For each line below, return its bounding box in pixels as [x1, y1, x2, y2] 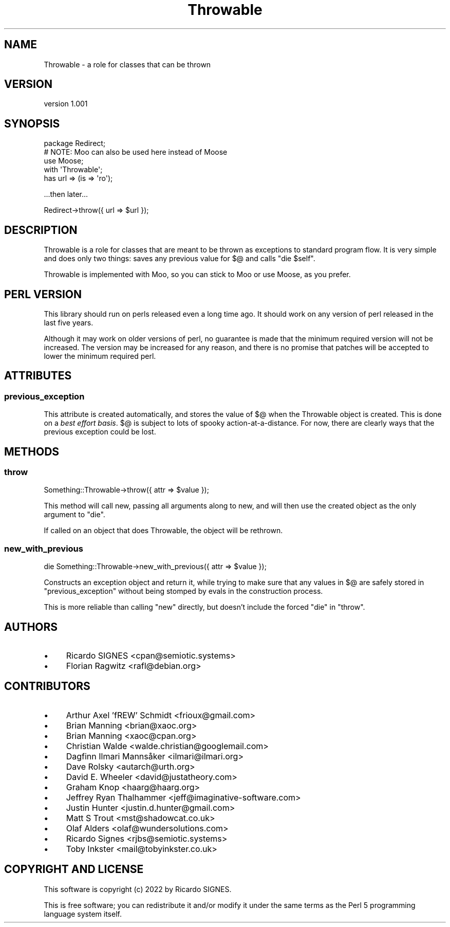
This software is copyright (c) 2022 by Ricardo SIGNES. [44, 884, 232, 894]
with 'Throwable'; [44, 165, 103, 174]
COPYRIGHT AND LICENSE [4, 863, 144, 876]
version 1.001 [44, 99, 88, 108]
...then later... [44, 190, 88, 199]
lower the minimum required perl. [44, 351, 156, 360]
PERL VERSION [4, 287, 82, 301]
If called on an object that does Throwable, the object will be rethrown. [44, 526, 283, 535]
